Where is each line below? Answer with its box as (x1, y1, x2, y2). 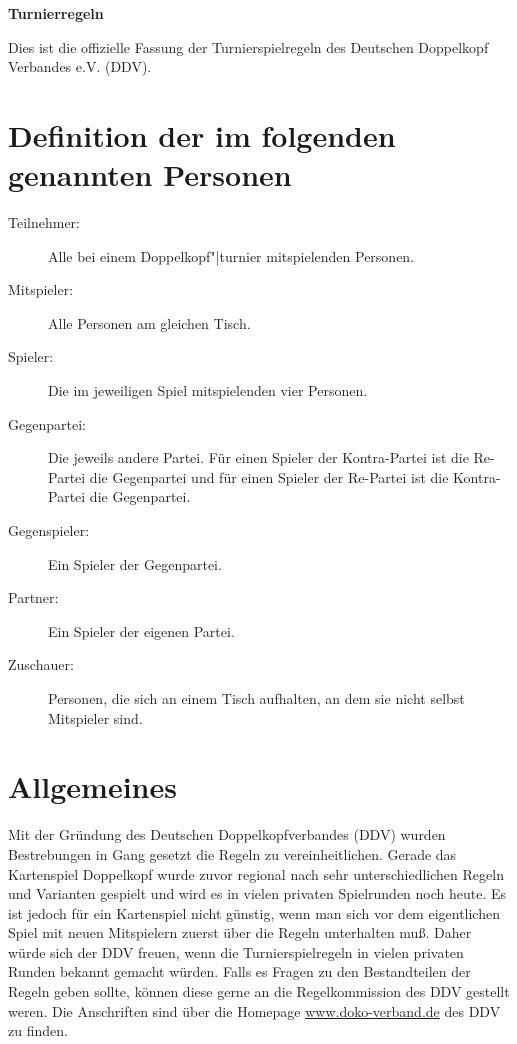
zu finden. (8, 1020, 68, 1041)
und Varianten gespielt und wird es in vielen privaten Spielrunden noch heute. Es (8, 883, 507, 904)
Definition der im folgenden (8, 114, 396, 155)
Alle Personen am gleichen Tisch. (48, 312, 251, 333)
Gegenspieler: (8, 520, 90, 541)
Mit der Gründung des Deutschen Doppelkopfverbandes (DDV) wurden (8, 824, 446, 845)
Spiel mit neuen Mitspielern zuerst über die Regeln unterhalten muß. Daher (8, 922, 472, 943)
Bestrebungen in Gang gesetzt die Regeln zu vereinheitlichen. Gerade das (8, 843, 457, 864)
